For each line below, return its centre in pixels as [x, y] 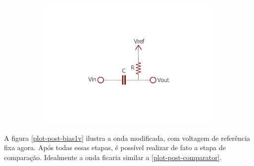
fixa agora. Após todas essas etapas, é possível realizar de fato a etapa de [115, 147]
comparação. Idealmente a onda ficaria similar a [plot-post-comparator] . [113, 157]
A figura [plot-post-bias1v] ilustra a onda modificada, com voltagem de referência [127, 138]
